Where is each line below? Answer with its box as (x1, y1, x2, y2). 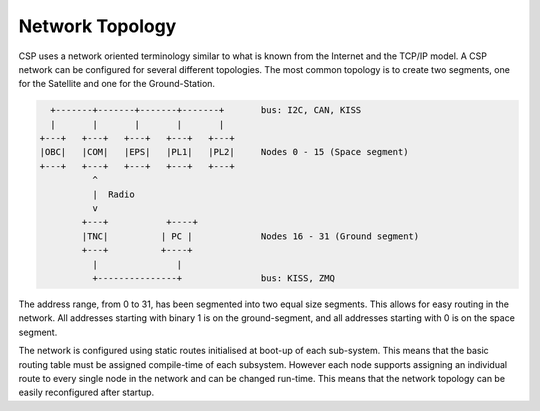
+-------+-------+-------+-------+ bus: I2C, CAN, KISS (50, 105, 362, 116)
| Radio (91, 188, 135, 200)
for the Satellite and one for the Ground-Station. (18, 78, 215, 90)
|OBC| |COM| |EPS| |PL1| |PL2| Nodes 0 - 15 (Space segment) (39, 146, 409, 158)
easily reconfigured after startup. (18, 386, 155, 399)
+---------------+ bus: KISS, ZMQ (91, 273, 335, 284)
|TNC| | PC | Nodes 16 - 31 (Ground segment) (81, 230, 420, 242)
